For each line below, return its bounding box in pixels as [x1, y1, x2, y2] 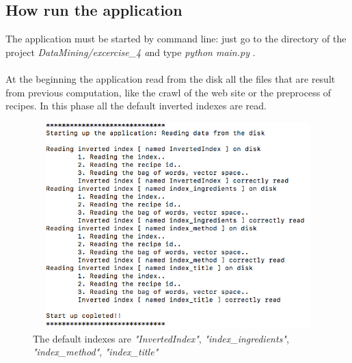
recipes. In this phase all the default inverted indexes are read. [5, 98, 267, 113]
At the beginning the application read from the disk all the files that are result [5, 71, 336, 85]
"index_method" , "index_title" [33, 345, 159, 359]
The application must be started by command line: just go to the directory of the [5, 31, 347, 46]
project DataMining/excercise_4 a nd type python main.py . [5, 44, 256, 59]
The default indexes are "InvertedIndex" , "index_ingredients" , [33, 331, 289, 345]
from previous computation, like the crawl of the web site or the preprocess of [5, 85, 331, 99]
